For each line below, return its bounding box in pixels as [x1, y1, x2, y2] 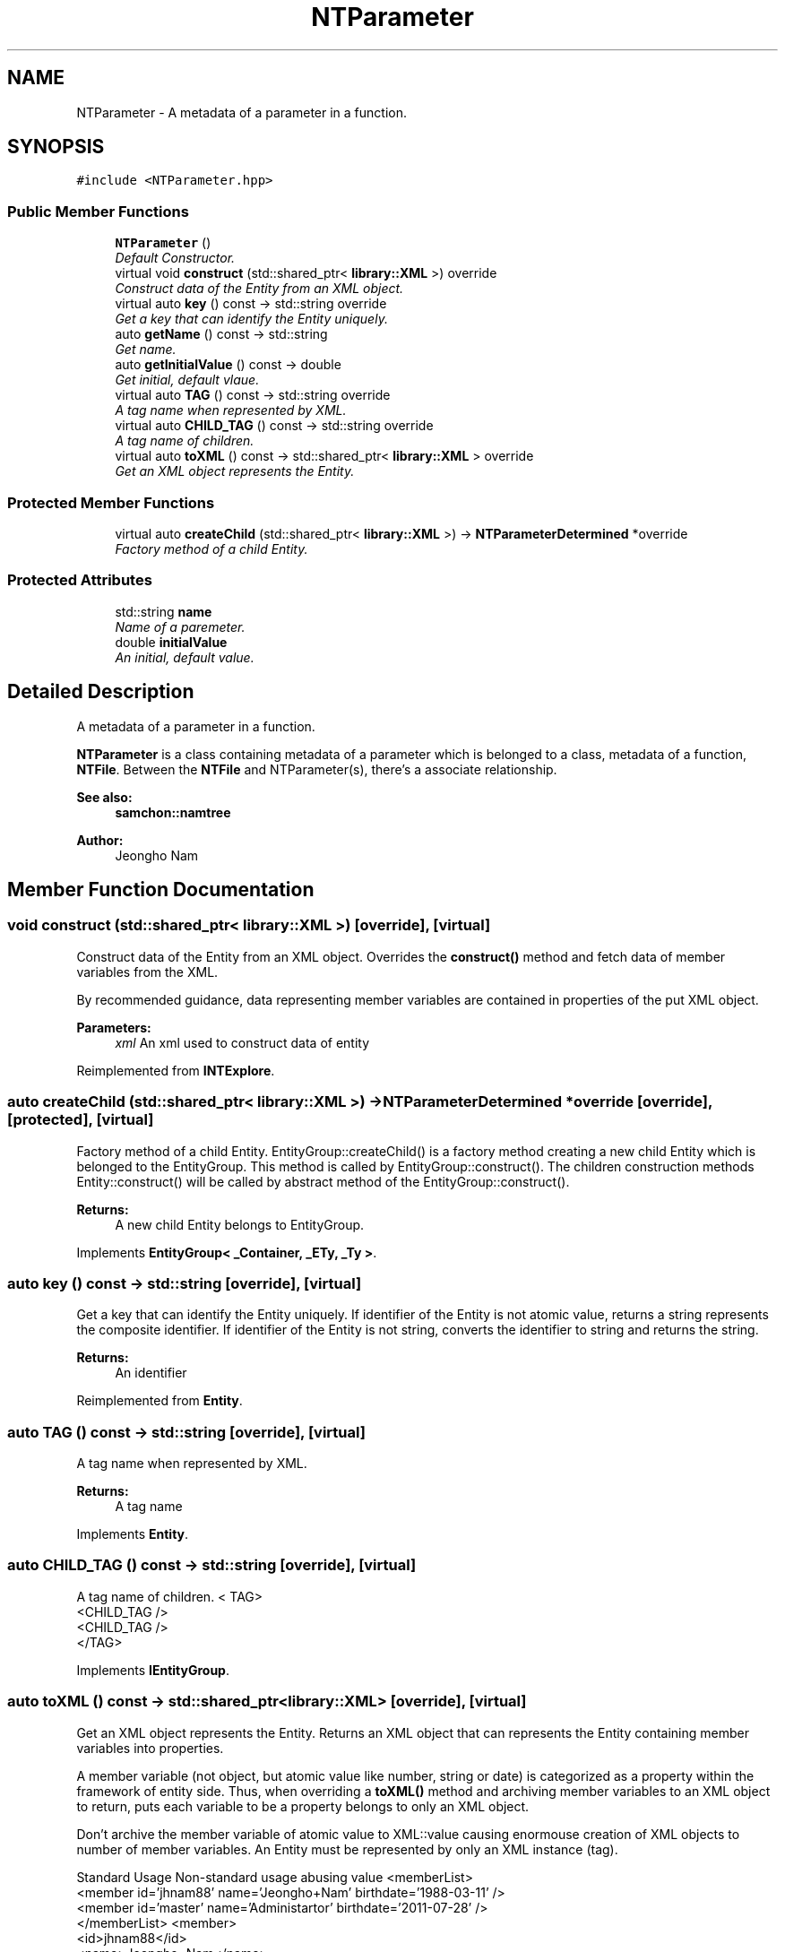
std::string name [115, 603, 212, 619]
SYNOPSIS [7, 135, 105, 159]
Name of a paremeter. [115, 618, 246, 635]
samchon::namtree [115, 804, 231, 820]
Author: [76, 832, 124, 848]
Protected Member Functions [7, 493, 215, 512]
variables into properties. [76, 1740, 224, 1756]
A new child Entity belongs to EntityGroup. [115, 1216, 365, 1232]
